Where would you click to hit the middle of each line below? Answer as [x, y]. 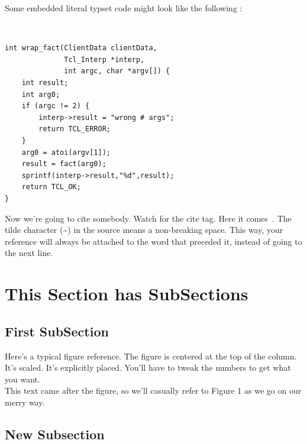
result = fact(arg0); [64, 164]
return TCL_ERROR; [75, 129]
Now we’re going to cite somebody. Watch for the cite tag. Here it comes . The [148, 218]
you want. [22, 379]
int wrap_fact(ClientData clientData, [81, 48]
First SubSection [57, 331]
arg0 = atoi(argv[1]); [66, 152]
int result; [45, 83]
